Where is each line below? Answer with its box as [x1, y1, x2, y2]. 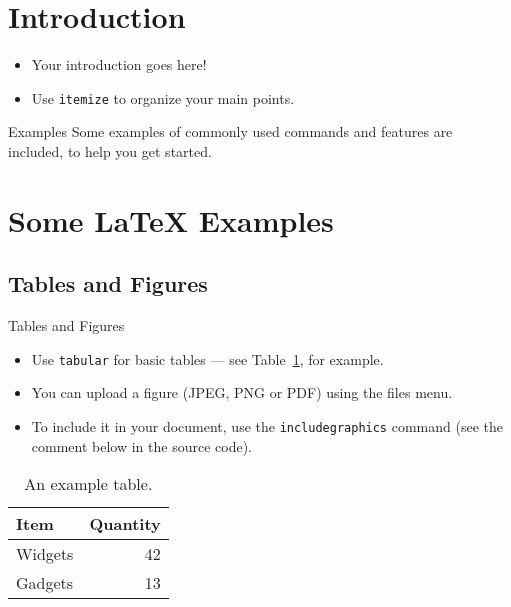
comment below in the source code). [31, 435, 252, 456]
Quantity [89, 512, 161, 536]
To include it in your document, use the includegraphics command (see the [31, 415, 503, 436]
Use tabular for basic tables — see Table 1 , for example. [31, 348, 384, 369]
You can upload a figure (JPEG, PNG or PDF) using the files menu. [31, 382, 453, 403]
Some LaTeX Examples [8, 199, 334, 240]
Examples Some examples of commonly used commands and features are [8, 121, 453, 142]
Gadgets [16, 571, 74, 595]
